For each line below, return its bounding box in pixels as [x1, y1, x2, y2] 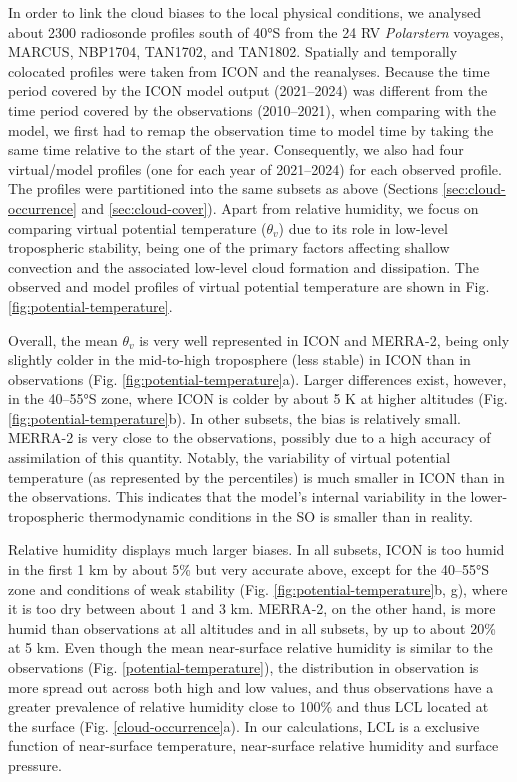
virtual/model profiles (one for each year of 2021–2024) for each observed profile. [8, 158, 502, 179]
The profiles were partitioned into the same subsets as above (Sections [8, 178, 438, 199]
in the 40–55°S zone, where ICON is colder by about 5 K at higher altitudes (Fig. [8, 388, 508, 409]
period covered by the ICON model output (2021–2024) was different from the [8, 80, 488, 101]
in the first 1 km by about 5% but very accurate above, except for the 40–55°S [8, 559, 490, 580]
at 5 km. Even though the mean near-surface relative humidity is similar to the [8, 637, 493, 658]
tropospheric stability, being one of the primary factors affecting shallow [8, 237, 450, 258]
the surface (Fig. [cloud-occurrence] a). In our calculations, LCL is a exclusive [8, 715, 480, 736]
